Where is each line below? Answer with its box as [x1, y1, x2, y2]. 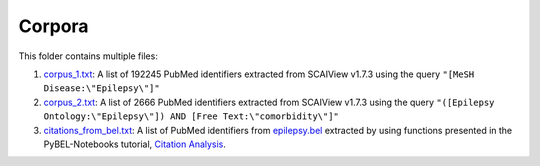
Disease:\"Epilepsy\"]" [43, 83, 160, 94]
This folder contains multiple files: [18, 50, 159, 62]
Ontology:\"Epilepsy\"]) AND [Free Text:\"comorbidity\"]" [43, 111, 340, 122]
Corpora [18, 15, 89, 37]
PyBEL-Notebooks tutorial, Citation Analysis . [43, 138, 227, 150]
